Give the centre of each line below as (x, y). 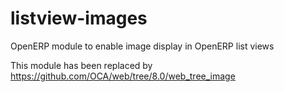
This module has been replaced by (81, 65)
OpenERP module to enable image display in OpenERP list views (142, 46)
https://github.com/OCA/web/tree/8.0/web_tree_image (123, 76)
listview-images (79, 18)
